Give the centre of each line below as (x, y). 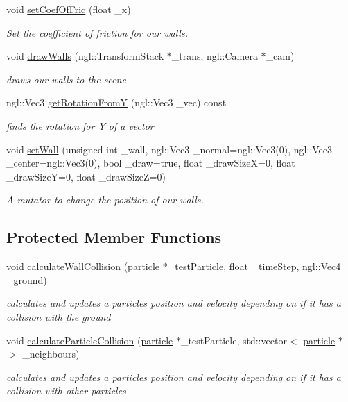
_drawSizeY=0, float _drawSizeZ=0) (86, 176)
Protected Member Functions (114, 237)
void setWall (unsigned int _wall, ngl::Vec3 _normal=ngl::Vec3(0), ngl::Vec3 (169, 149)
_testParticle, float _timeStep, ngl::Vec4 (254, 266)
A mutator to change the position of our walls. (105, 200)
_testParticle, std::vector (234, 340)
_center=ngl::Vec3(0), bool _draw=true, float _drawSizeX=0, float (151, 163)
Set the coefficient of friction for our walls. (97, 32)
